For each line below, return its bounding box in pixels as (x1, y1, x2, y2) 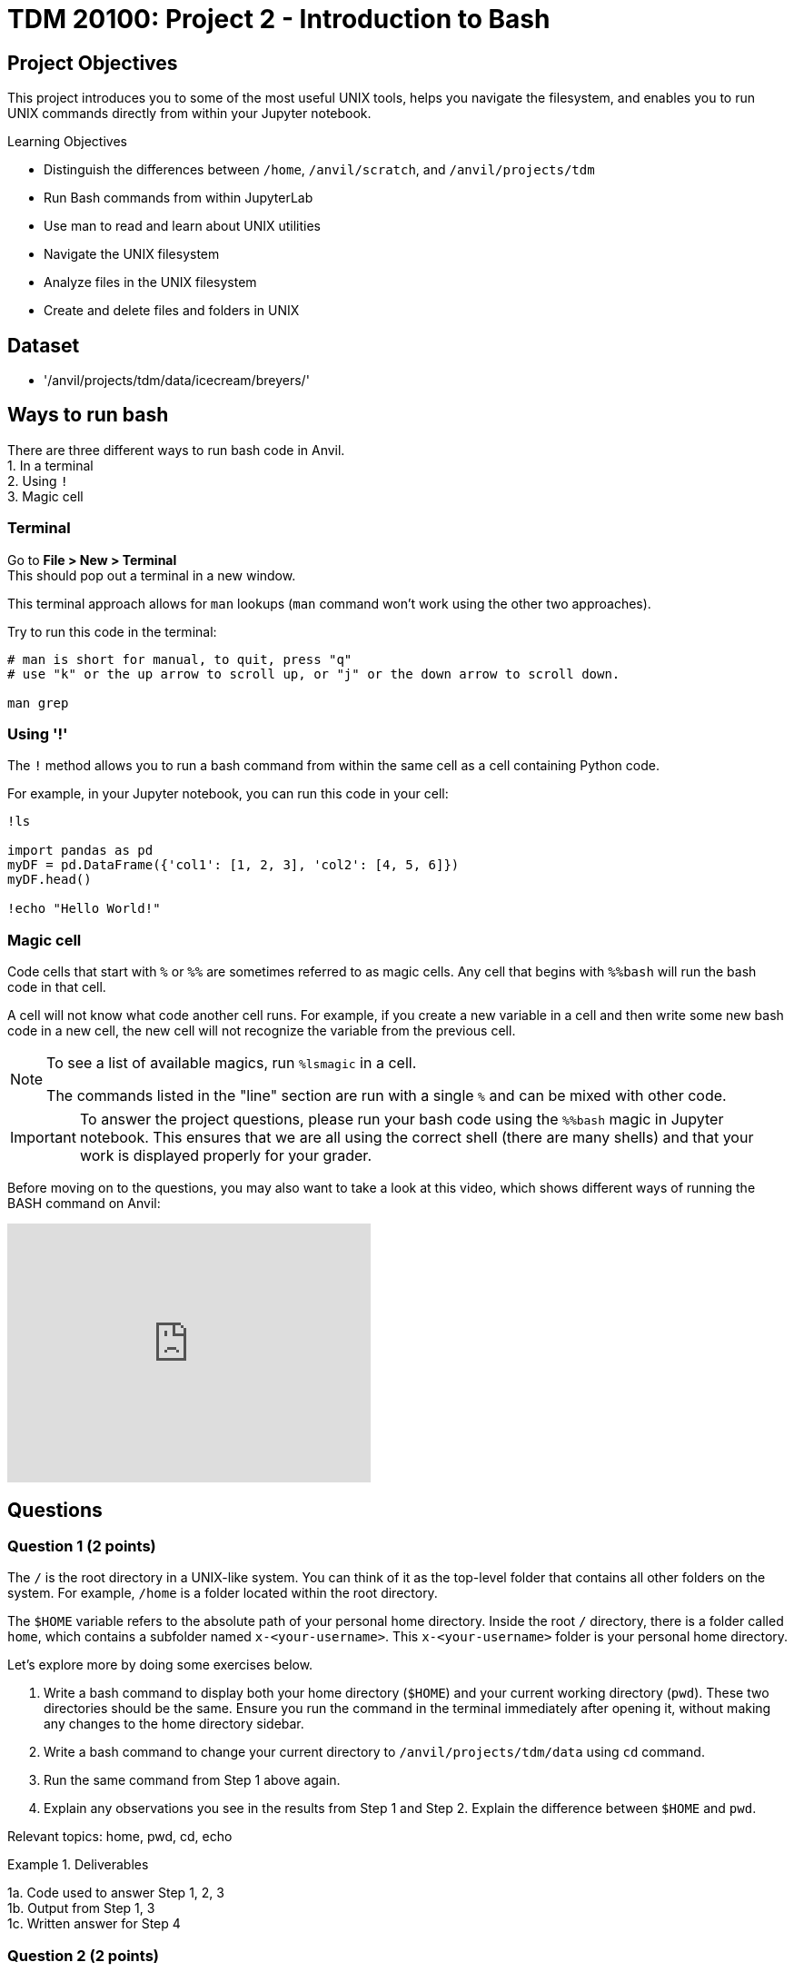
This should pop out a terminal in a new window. (7, 567, 296, 583)
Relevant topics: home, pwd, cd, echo (7, 1828, 233, 1845)
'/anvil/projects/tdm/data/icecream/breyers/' (44, 372, 310, 389)
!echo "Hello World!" (7, 901, 161, 917)
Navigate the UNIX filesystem (44, 246, 220, 263)
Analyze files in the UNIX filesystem (44, 274, 257, 291)
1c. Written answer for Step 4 (7, 1916, 181, 1932)
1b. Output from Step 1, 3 (7, 1900, 155, 1917)
